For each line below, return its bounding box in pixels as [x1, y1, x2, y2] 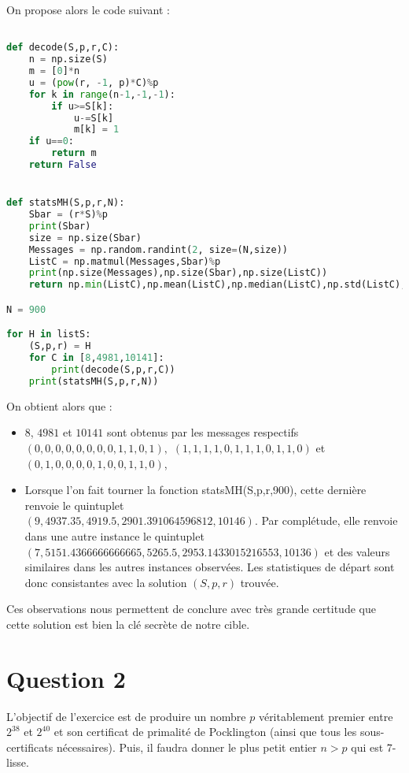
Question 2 [6, 662, 126, 694]
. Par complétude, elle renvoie [254, 512, 398, 529]
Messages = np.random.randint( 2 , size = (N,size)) [28, 243, 289, 255]
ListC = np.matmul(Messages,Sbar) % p [28, 255, 221, 267]
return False [28, 159, 97, 170]
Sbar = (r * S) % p [28, 209, 108, 221]
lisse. [6, 754, 29, 771]
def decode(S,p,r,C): [6, 42, 120, 54]
